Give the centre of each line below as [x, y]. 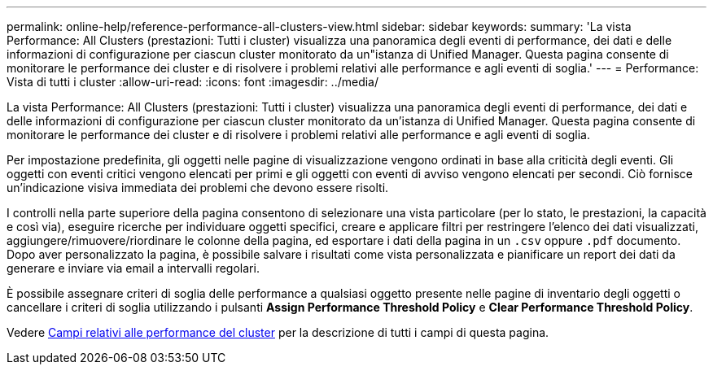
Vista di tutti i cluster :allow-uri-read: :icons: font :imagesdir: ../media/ [193, 82]
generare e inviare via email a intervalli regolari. [133, 268]
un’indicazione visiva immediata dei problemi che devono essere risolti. [198, 188]
